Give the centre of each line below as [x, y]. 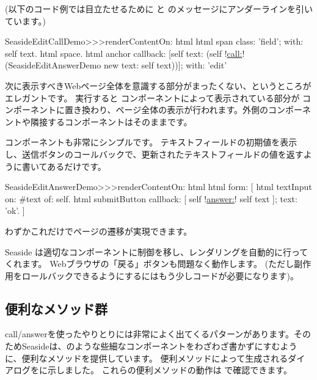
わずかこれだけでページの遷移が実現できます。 [99, 231]
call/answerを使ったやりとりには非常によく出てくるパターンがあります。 [149, 334]
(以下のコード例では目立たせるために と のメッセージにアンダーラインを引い [159, 9]
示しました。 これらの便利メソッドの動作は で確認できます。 [169, 370]
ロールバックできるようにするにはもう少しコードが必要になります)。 [160, 275]
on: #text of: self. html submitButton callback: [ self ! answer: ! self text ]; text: [151, 198]
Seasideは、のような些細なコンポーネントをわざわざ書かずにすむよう [159, 346]
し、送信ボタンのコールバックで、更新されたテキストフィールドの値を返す [154, 154]
